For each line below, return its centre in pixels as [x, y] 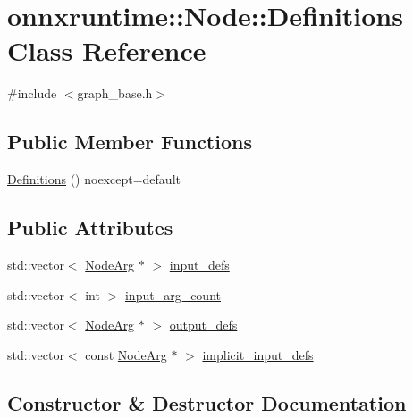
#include [32, 93]
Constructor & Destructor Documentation [207, 402]
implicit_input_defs [258, 354]
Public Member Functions [130, 142]
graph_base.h [115, 93]
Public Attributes [90, 227]
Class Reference [107, 50]
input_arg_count [173, 294]
